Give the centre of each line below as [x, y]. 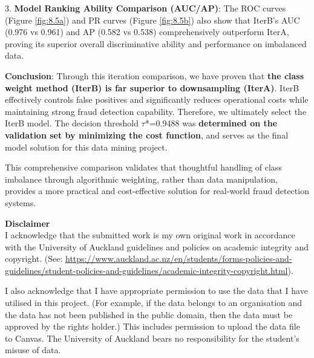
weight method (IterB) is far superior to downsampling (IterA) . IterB [152, 87]
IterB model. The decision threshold [72, 123]
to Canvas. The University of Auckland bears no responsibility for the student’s [152, 338]
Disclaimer [28, 223]
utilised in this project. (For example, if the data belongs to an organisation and [154, 303]
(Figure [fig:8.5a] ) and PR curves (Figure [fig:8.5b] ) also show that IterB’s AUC [152, 20]
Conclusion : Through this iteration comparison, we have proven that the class [155, 75]
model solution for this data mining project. [86, 147]
